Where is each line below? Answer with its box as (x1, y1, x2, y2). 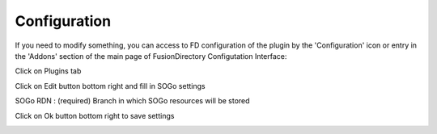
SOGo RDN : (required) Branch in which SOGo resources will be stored (15, 96, 250, 106)
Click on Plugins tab (15, 66, 82, 76)
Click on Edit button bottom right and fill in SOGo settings (15, 81, 206, 90)
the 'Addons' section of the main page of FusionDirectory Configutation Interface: (15, 51, 287, 61)
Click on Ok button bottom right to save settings (15, 111, 175, 120)
